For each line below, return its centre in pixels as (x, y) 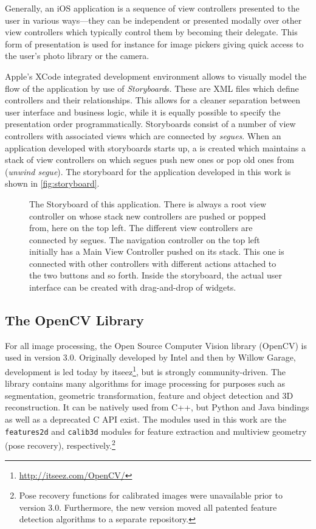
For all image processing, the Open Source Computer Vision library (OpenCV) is (156, 345)
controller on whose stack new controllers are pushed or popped (148, 216)
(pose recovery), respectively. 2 (60, 444)
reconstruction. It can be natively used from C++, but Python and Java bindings (157, 407)
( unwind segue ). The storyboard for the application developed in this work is (148, 171)
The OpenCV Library (74, 320)
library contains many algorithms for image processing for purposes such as (145, 383)
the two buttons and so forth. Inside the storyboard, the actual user (156, 275)
